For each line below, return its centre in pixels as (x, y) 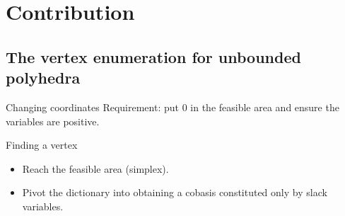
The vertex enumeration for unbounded (153, 56)
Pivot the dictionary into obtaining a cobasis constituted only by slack (175, 192)
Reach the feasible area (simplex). (95, 168)
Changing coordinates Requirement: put (92, 107)
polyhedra (43, 78)
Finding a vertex (42, 145)
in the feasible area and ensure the (265, 107)
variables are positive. (53, 121)
